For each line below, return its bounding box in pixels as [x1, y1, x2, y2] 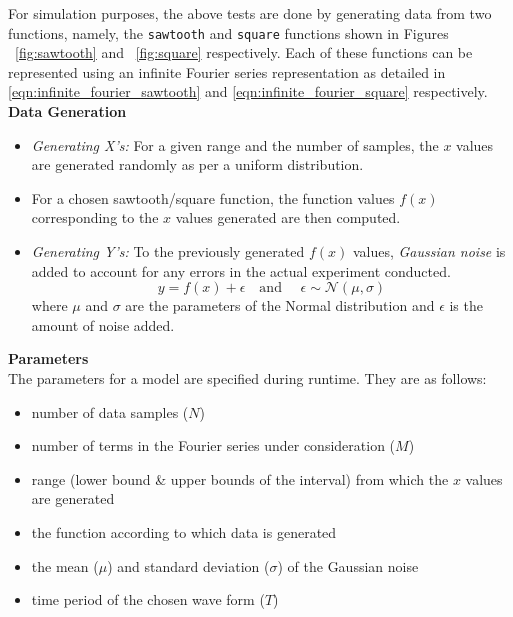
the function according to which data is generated [31, 521, 337, 542]
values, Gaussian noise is [352, 241, 506, 261]
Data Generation [8, 101, 127, 122]
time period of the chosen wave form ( [31, 589, 265, 610]
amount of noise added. [31, 314, 175, 335]
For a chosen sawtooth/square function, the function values [31, 187, 395, 208]
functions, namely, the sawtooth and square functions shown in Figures [8, 22, 449, 43]
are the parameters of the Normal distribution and [125, 295, 435, 316]
